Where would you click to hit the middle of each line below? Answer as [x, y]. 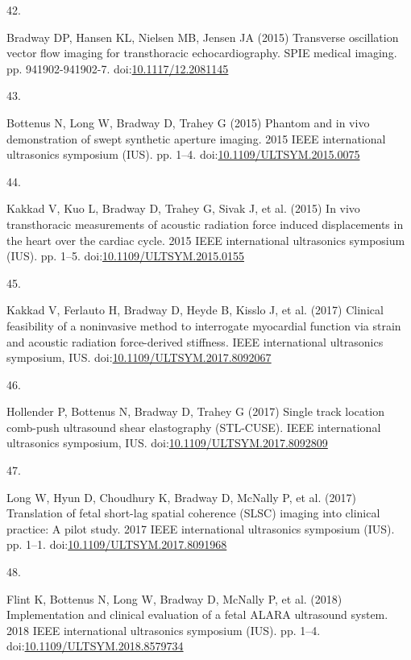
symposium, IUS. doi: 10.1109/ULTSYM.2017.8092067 [139, 357]
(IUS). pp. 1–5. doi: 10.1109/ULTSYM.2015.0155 [126, 256]
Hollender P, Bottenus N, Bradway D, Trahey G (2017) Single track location [195, 411]
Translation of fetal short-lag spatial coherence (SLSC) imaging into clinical [193, 513]
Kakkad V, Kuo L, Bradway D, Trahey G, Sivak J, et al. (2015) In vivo [183, 208]
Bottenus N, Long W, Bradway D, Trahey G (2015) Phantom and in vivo [188, 122]
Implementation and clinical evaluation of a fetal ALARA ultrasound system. [197, 614]
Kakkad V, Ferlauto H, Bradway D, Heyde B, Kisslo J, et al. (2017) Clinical [195, 310]
